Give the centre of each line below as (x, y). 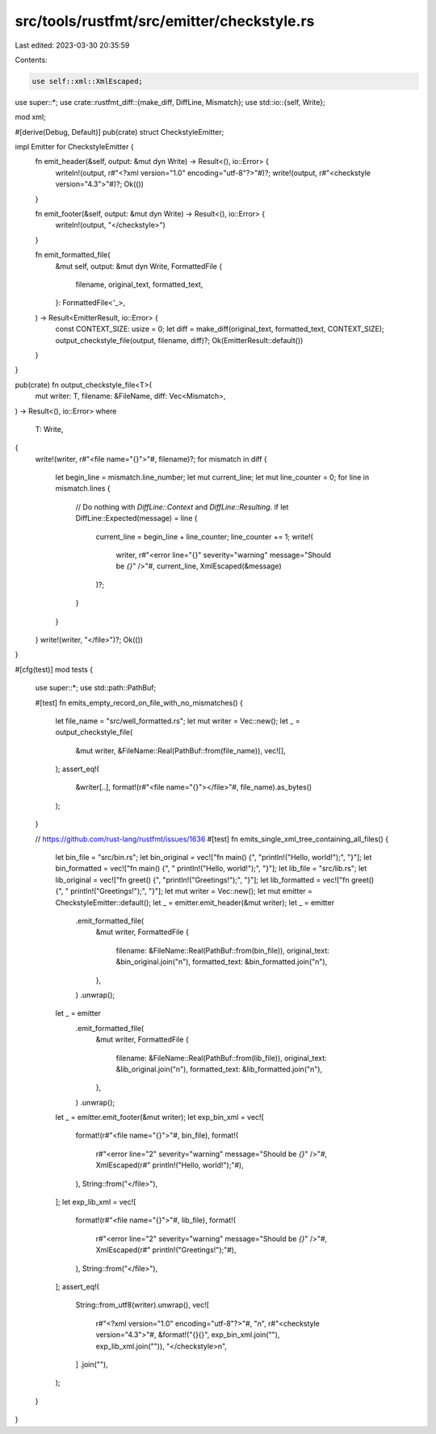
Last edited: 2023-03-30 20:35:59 (72, 45)
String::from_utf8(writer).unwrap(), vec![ (143, 1305)
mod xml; (30, 117)
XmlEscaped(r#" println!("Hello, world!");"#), (170, 1165)
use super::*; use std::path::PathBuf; (96, 688)
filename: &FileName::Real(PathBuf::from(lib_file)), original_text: (221, 1058)
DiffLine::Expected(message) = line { (136, 518)
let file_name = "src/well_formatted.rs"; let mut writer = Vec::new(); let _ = (178, 721)
